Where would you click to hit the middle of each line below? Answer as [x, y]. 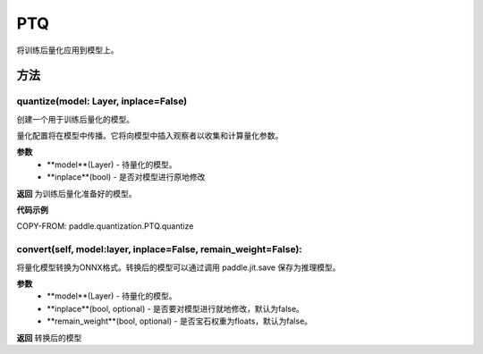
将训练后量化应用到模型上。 [68, 50]
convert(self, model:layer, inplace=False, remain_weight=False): [160, 249]
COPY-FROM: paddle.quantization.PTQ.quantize [105, 226]
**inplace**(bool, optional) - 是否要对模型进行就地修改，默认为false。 [175, 308]
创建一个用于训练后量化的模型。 [75, 119]
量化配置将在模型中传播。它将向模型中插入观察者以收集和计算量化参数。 [150, 136]
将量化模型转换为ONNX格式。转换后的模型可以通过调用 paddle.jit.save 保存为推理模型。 [178, 267]
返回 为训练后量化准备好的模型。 [76, 193]
